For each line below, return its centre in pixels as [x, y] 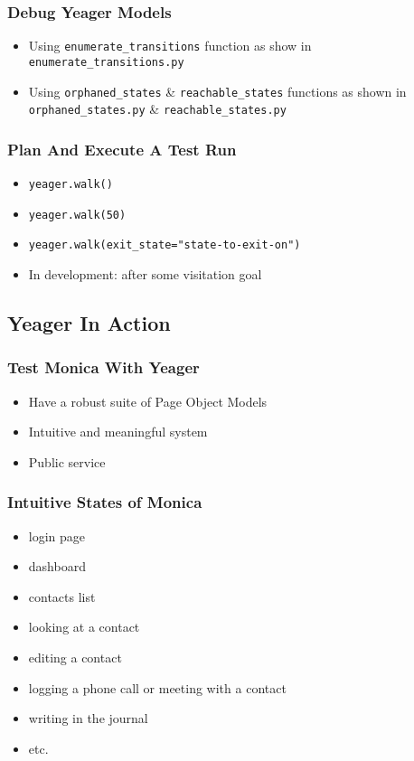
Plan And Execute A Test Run [122, 149]
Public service [67, 461]
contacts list [62, 596]
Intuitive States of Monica [105, 502]
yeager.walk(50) [77, 215]
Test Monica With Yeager [103, 367]
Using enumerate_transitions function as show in [170, 46]
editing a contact [75, 657]
